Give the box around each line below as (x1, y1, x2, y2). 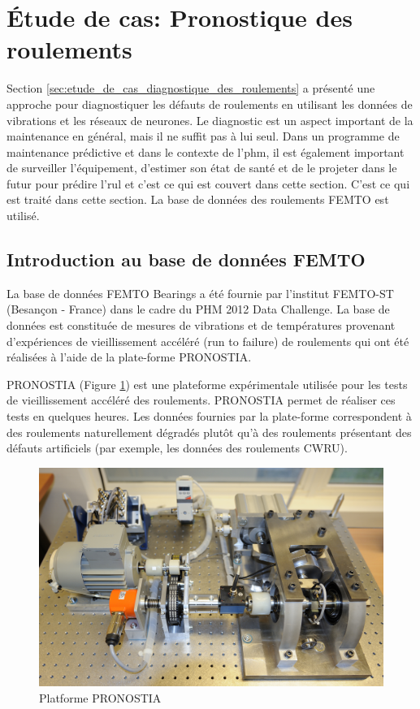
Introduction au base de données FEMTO (6, 247, 366, 272)
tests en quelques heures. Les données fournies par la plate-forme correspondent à (6, 408, 412, 425)
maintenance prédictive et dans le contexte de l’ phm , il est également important (6, 143, 405, 160)
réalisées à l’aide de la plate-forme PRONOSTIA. (6, 348, 252, 365)
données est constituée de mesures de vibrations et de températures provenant (6, 317, 396, 334)
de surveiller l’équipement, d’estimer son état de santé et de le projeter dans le (6, 159, 397, 176)
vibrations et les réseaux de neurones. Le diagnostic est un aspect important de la (6, 111, 414, 128)
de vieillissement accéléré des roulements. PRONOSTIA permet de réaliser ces (6, 391, 396, 409)
